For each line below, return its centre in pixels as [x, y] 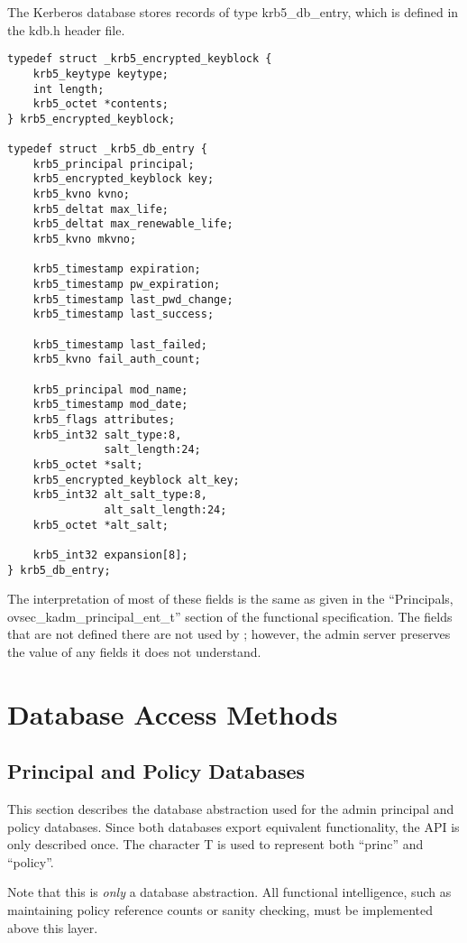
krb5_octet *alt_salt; [101, 525]
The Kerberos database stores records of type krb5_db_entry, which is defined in [233, 12]
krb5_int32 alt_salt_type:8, [120, 495]
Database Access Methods [173, 713]
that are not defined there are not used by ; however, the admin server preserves [229, 634]
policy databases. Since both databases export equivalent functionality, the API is [233, 826]
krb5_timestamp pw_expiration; [127, 285]
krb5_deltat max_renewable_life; [133, 224]
